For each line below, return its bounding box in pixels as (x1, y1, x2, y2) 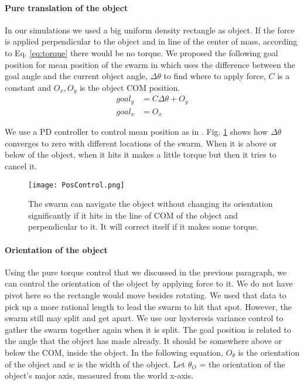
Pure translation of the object (5, 1, 128, 13)
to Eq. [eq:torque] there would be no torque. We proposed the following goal (5, 46, 278, 59)
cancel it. (5, 159, 37, 172)
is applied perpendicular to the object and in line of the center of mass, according (5, 35, 298, 47)
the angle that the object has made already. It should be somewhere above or (5, 335, 282, 347)
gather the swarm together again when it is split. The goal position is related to (5, 323, 291, 335)
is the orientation (238, 346, 300, 358)
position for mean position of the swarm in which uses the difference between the (5, 58, 295, 70)
